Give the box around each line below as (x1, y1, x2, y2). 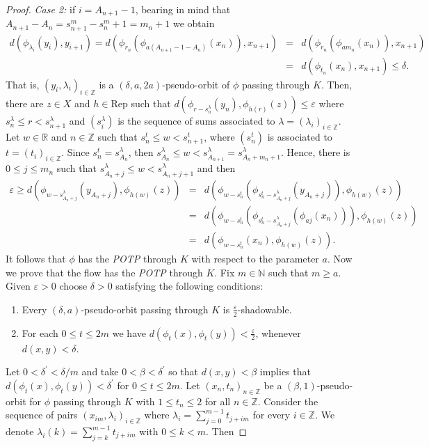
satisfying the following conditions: (115, 279, 264, 293)
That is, (6, 77, 40, 91)
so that (168, 364, 198, 379)
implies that (259, 364, 311, 379)
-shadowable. (237, 301, 292, 316)
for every (252, 407, 291, 422)
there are (6, 96, 44, 111)
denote (6, 424, 34, 438)
